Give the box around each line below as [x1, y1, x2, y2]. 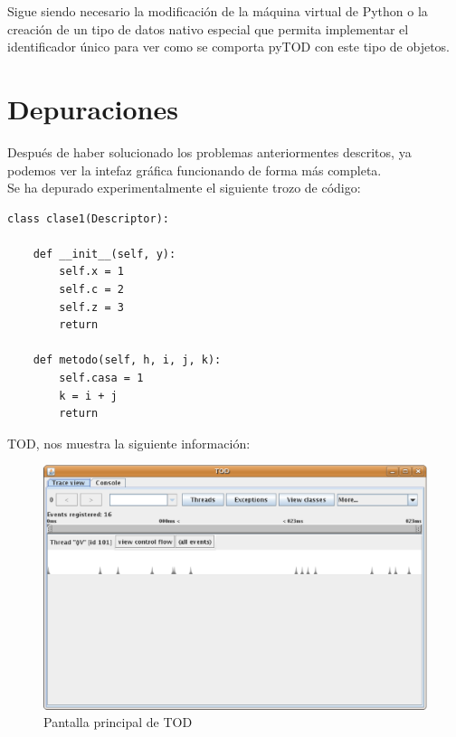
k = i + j [59, 389, 118, 402]
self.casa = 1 [59, 372, 144, 385]
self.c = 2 [59, 283, 124, 297]
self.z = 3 [59, 300, 124, 314]
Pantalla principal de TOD [43, 713, 193, 732]
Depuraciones [7, 90, 178, 127]
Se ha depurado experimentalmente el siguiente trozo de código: [7, 178, 361, 197]
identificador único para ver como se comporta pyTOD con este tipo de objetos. [7, 37, 451, 56]
